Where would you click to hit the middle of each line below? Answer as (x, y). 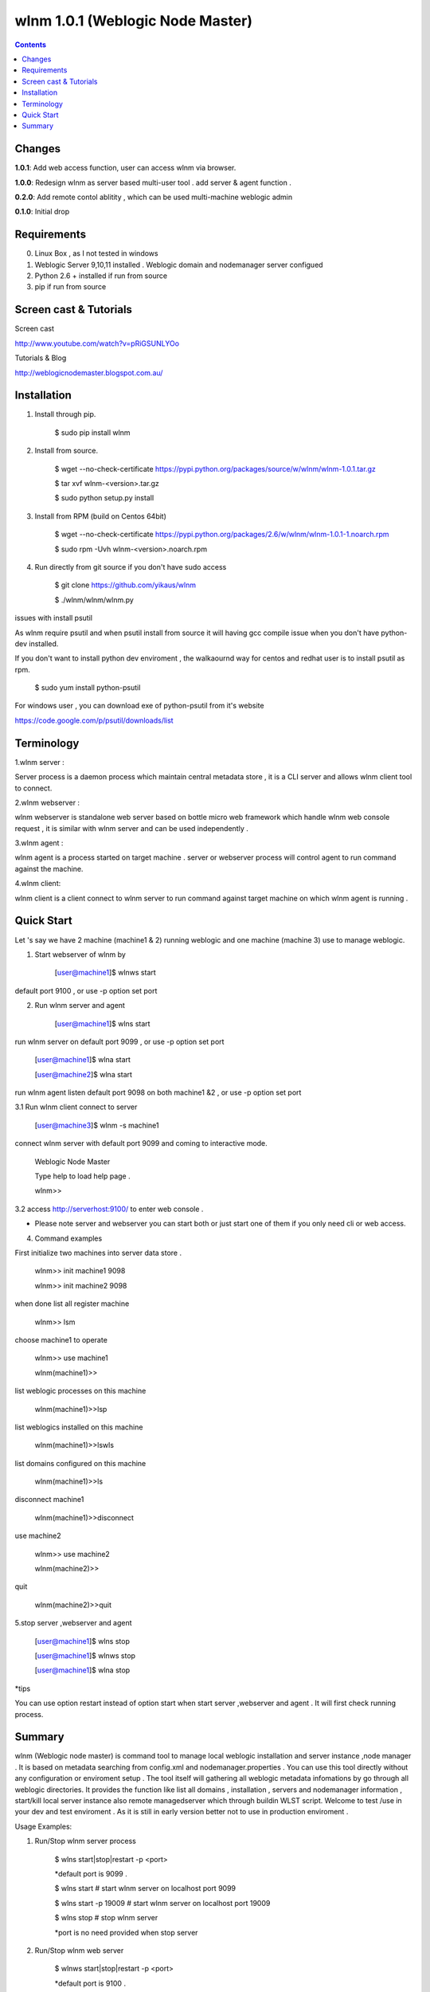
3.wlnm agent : (39, 843)
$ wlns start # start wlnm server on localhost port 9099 (145, 1888)
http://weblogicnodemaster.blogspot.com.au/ (89, 373)
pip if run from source (70, 287)
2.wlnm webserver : (47, 802)
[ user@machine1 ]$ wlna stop (82, 1670)
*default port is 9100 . (90, 1983)
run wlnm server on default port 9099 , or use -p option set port (119, 1041)
